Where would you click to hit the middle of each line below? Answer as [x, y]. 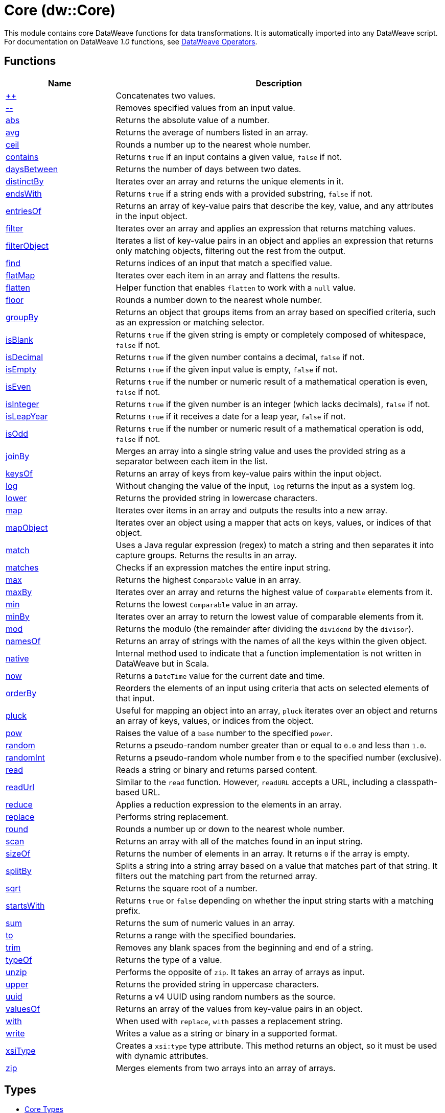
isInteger [22, 404]
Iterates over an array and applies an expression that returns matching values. [266, 228]
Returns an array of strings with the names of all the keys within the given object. [271, 641]
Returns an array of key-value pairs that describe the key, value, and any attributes [275, 206]
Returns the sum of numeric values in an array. [205, 923]
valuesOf [23, 1009]
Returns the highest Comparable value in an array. [208, 579]
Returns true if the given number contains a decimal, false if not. [240, 357]
